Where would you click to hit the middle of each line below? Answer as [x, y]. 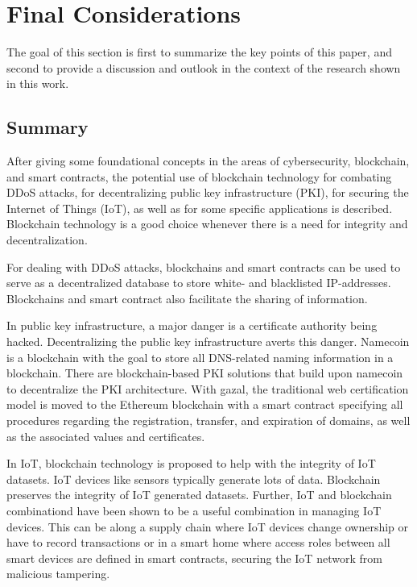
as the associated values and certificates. [106, 436]
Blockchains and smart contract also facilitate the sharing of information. [187, 298]
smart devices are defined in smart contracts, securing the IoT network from [194, 558]
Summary [47, 127]
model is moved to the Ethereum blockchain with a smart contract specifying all [205, 404]
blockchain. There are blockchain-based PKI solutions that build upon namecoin [205, 373]
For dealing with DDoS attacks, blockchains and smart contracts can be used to [204, 266]
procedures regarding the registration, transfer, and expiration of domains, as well [208, 420]
